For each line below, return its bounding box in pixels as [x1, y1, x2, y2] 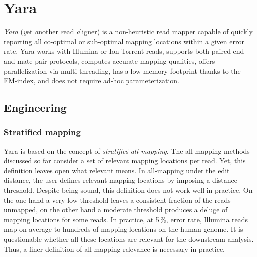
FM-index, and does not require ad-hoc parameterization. [4, 75, 180, 86]
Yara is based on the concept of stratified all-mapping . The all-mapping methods [4, 145, 250, 156]
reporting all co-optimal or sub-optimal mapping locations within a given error [4, 36, 244, 46]
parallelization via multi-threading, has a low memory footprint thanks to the [4, 65, 241, 76]
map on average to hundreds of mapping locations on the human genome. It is [4, 224, 243, 234]
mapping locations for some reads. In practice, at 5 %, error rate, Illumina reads [4, 214, 248, 224]
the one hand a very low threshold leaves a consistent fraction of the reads [4, 194, 231, 205]
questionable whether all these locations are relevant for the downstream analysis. [4, 234, 254, 244]
